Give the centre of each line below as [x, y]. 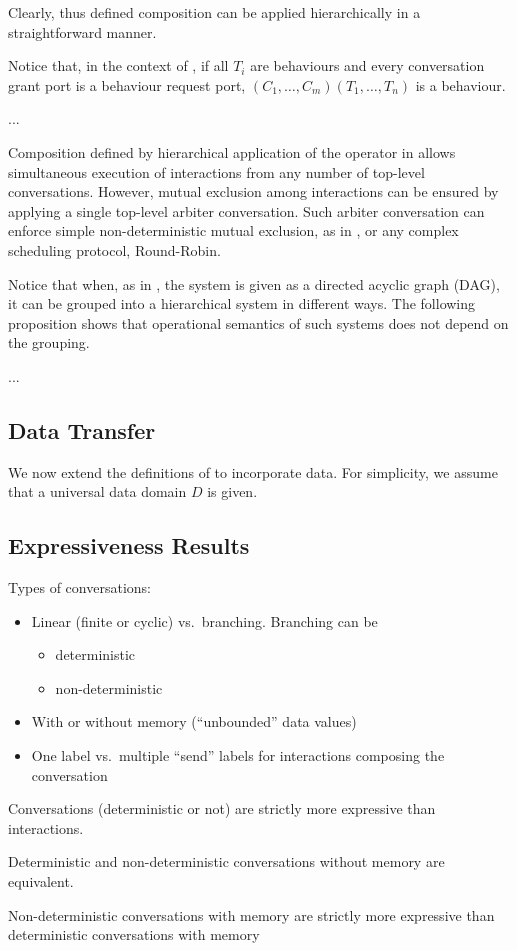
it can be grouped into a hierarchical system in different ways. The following [242, 303]
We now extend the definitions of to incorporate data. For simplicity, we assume [253, 471]
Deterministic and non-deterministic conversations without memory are [226, 861]
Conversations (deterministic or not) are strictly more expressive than [222, 808]
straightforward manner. [82, 31]
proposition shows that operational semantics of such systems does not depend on [258, 322]
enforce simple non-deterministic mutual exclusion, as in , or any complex [233, 230]
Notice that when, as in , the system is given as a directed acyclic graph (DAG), [254, 283]
